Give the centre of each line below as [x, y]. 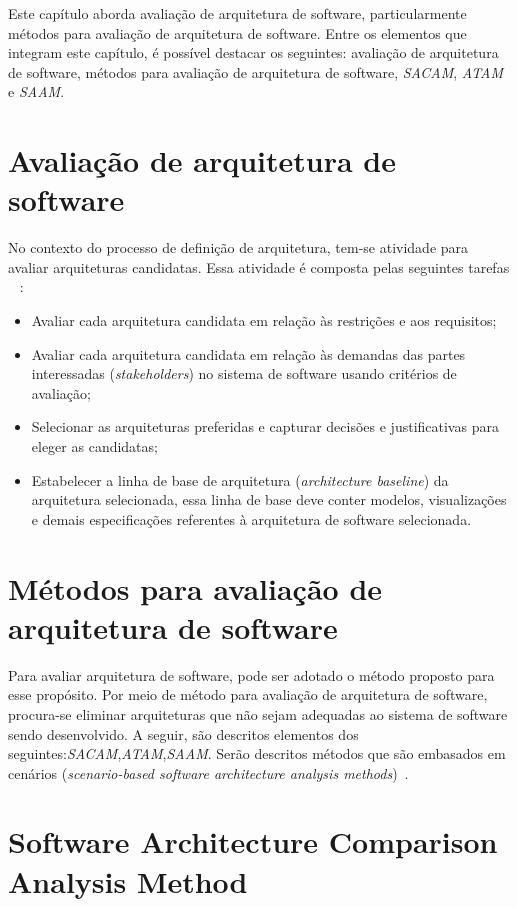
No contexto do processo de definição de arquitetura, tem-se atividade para [238, 247]
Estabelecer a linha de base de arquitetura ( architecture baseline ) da [240, 479]
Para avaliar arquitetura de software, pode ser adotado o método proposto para [251, 674]
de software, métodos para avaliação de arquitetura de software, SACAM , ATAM [256, 71]
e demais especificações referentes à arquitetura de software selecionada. [251, 518]
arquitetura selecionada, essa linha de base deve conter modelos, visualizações [269, 499]
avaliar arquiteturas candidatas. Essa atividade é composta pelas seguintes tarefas [259, 266]
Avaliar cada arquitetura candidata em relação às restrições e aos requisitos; [264, 320]
